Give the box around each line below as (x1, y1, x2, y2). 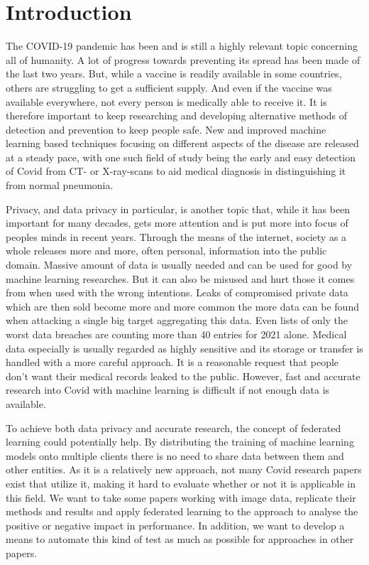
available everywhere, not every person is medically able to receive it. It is (6, 94, 327, 109)
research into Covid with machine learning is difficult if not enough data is (6, 382, 330, 397)
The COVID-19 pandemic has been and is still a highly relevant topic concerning (6, 38, 358, 53)
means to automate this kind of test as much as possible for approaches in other (6, 532, 354, 547)
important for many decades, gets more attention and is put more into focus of (6, 215, 348, 230)
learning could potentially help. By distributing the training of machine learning (6, 434, 354, 449)
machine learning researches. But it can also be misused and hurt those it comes (6, 271, 355, 286)
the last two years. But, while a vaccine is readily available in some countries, (6, 66, 342, 81)
